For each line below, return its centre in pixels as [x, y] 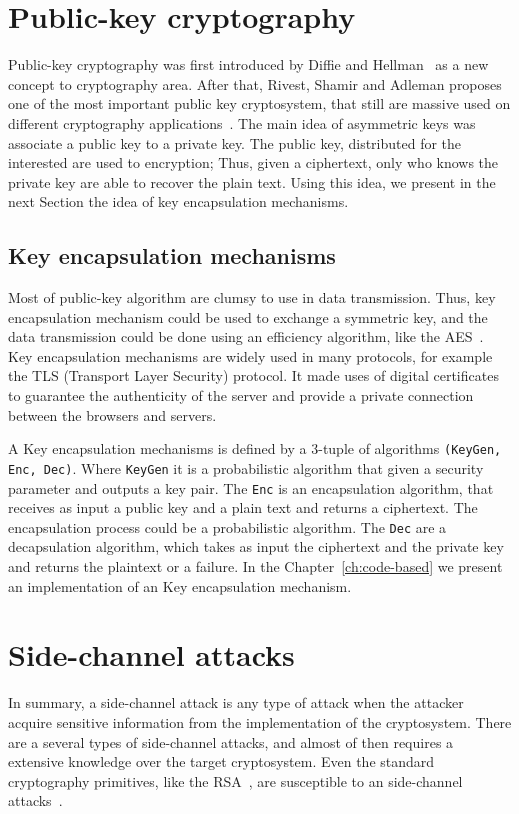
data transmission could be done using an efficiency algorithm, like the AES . [246, 336]
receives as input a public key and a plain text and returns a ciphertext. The [243, 507]
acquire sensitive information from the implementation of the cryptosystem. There [260, 721]
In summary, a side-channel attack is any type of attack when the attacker [236, 702]
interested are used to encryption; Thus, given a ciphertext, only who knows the [253, 162]
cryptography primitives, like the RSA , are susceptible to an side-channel [235, 780]
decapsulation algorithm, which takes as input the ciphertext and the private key [256, 546]
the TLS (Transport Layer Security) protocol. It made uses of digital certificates [253, 375]
